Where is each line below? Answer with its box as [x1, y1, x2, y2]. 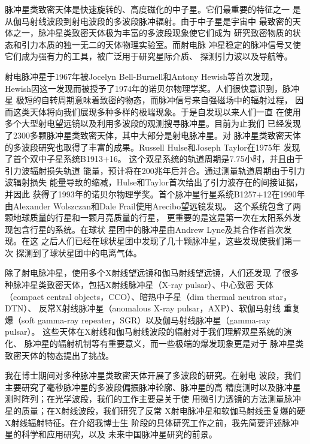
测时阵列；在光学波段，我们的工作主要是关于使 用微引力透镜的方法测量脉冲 [5, 392, 301, 405]
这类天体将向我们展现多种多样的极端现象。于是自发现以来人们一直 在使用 [13, 105, 301, 118]
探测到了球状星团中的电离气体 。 [16, 246, 142, 259]
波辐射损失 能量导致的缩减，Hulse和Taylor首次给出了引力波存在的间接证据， [5, 176, 303, 188]
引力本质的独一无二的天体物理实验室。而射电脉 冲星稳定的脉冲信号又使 [21, 38, 301, 50]
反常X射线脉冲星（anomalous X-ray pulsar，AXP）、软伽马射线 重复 [38, 302, 300, 314]
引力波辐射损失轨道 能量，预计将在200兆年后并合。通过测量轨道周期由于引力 [5, 164, 305, 176]
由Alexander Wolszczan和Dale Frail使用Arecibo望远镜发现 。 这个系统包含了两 [5, 199, 301, 212]
